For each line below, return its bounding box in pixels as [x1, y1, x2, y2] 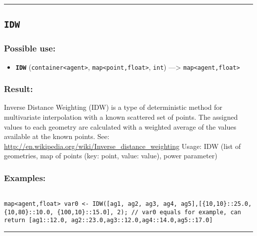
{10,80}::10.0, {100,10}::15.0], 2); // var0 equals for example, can [4, 208, 241, 216]
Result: [4, 83, 33, 95]
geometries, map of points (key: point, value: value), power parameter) [4, 150, 217, 161]
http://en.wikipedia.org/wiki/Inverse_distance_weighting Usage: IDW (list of [4, 141, 241, 151]
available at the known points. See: [4, 131, 110, 142]
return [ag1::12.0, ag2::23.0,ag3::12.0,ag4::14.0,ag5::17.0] [4, 217, 213, 224]
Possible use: [4, 42, 56, 54]
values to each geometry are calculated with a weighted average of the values [4, 121, 236, 132]
